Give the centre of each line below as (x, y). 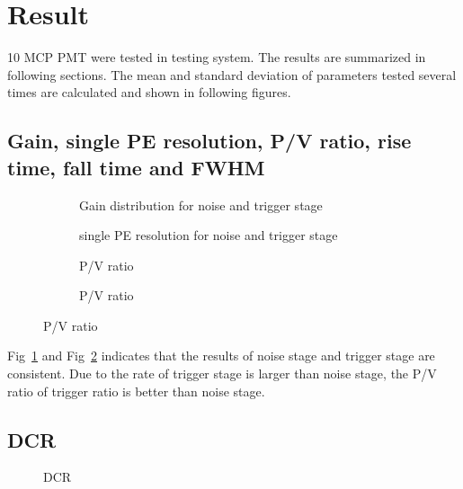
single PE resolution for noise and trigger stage (209, 235)
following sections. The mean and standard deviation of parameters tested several (232, 74)
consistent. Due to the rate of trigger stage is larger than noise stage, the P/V (222, 373)
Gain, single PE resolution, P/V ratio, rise (209, 141)
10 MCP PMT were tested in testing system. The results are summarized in (217, 57)
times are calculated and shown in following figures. (149, 92)
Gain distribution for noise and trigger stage (201, 204)
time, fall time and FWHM (136, 167)
